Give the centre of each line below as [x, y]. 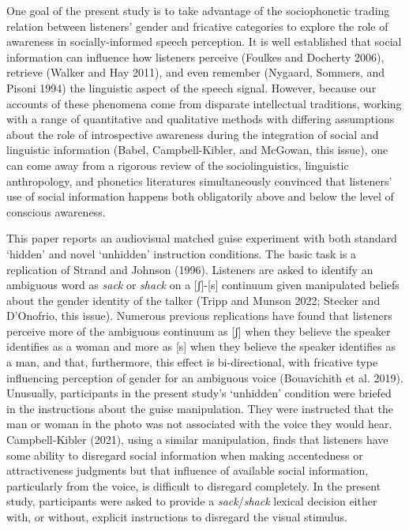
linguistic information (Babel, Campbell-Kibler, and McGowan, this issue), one [197, 150]
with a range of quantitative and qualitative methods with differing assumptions [201, 119]
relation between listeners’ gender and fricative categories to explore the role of [197, 26]
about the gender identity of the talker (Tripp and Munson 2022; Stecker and [193, 300]
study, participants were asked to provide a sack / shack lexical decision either [192, 501]
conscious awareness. [56, 211]
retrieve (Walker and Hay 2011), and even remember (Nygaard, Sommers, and [196, 72]
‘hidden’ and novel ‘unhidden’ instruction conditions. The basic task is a [182, 253]
